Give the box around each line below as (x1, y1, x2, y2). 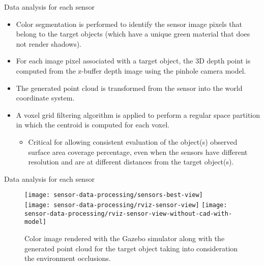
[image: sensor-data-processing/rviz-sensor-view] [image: (24, 201, 227, 209)
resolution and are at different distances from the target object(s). (28, 156, 234, 167)
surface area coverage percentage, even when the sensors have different (28, 146, 248, 157)
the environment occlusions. (24, 253, 111, 263)
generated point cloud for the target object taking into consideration (24, 243, 238, 253)
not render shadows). (16, 38, 81, 49)
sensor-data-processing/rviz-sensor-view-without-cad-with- (24, 210, 232, 217)
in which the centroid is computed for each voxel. (16, 119, 169, 130)
